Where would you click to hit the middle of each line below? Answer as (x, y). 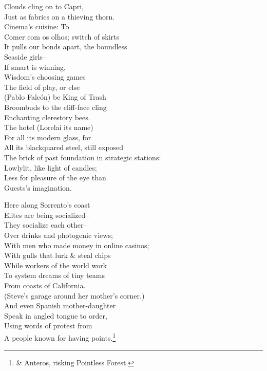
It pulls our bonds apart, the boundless (66, 47)
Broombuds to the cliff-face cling (55, 107)
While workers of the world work (56, 265)
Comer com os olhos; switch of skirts (62, 36)
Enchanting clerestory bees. (47, 117)
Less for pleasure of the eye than (55, 178)
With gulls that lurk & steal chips (58, 255)
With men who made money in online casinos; (77, 245)
